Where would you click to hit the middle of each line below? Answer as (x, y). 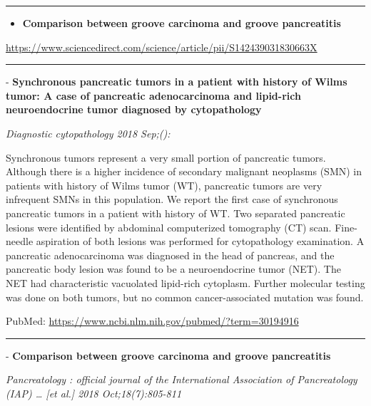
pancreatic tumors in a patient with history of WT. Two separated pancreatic (176, 213)
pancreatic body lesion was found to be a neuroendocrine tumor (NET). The (173, 269)
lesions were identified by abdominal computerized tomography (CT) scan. (169, 227)
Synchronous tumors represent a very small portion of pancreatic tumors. (166, 157)
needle (20, 241)
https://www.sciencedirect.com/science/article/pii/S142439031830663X (162, 47)
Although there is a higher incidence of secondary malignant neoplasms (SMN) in (184, 171)
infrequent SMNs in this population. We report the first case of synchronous (172, 199)
